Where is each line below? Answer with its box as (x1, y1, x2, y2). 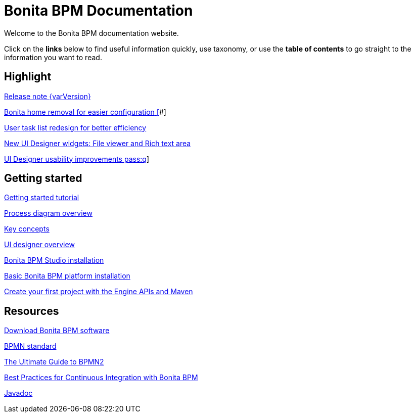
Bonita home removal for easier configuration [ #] (4, 107, 166, 116)
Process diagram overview (4, 209, 93, 218)
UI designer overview (4, 240, 75, 249)
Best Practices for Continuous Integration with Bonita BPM (4, 373, 198, 382)
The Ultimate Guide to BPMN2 (4, 357, 104, 366)
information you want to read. (4, 53, 102, 62)
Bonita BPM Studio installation (4, 256, 104, 265)
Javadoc (4, 389, 33, 398)
